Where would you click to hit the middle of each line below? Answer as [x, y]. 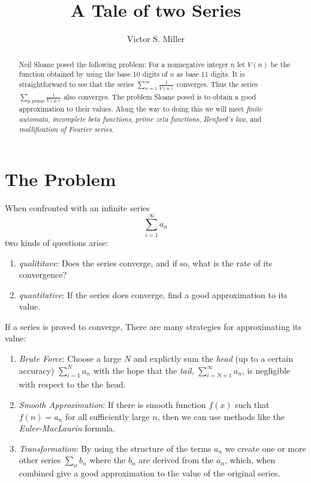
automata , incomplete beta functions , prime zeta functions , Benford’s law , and [140, 118]
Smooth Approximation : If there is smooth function [112, 405]
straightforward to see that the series [76, 84]
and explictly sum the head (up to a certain [213, 358]
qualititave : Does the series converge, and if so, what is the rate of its [146, 262]
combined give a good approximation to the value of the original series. [150, 473]
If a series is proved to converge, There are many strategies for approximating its [153, 326]
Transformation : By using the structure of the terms [115, 448]
